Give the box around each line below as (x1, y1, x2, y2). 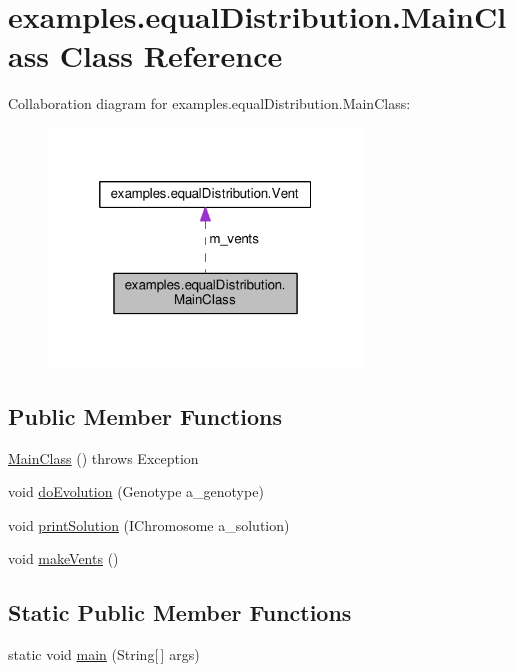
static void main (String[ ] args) (8, 644, 200, 665)
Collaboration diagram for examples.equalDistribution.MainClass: (8, 93, 411, 114)
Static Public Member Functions (8, 597, 352, 628)
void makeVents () (8, 548, 119, 569)
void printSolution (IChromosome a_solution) (8, 514, 290, 535)
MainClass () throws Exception (8, 447, 199, 468)
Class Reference (59, 35, 283, 76)
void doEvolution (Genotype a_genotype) (8, 481, 264, 502)
